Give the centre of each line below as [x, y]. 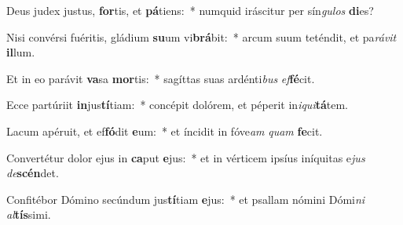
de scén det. [33, 173]
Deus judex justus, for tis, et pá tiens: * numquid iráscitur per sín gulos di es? [190, 10]
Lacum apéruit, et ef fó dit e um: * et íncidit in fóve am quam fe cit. [165, 131]
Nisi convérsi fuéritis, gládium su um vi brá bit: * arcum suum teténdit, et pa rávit [201, 36]
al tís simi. [29, 214]
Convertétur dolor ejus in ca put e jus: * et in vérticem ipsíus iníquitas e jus [186, 157]
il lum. [21, 52]
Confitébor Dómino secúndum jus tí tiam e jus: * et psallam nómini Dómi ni [186, 199]
